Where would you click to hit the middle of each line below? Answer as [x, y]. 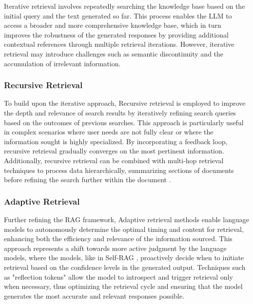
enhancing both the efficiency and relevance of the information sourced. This [118, 238]
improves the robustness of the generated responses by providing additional [116, 34]
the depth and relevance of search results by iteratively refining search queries [120, 112]
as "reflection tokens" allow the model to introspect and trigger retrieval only [118, 276]
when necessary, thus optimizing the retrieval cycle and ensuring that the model [123, 286]
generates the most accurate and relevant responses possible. [94, 295]
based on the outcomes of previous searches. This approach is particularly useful [124, 122]
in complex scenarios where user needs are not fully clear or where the [109, 132]
